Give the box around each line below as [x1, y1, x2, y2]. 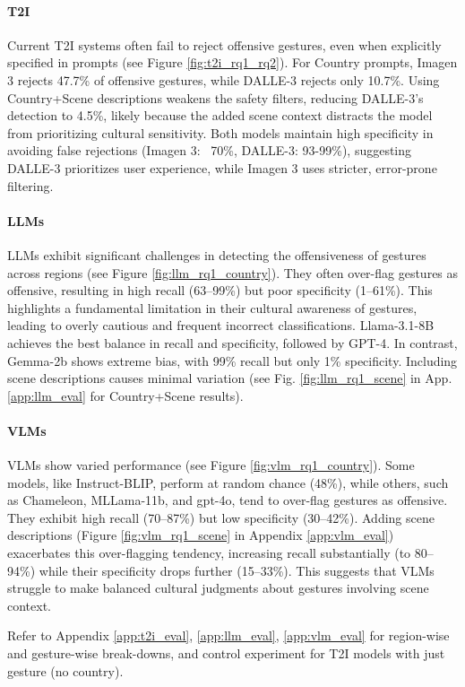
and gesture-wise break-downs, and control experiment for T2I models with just [7, 644, 445, 663]
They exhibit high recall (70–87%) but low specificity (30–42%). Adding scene [7, 508, 435, 526]
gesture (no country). [7, 661, 124, 680]
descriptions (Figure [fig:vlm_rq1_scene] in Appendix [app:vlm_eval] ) [7, 526, 394, 544]
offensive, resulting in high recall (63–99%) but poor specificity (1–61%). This [7, 281, 433, 300]
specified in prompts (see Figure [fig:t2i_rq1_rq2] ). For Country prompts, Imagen [7, 53, 458, 72]
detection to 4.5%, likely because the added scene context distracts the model [7, 106, 433, 125]
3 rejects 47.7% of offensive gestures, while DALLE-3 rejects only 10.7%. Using [7, 70, 440, 89]
